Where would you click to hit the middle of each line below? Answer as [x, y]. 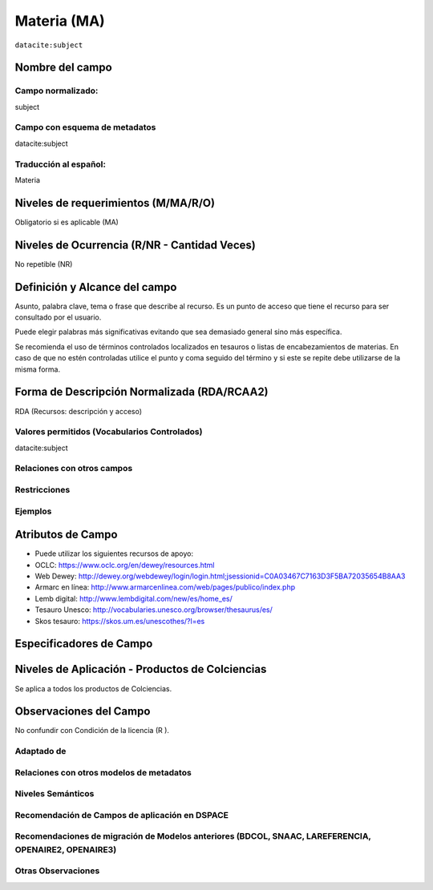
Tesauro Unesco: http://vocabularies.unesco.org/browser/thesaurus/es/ [154, 610]
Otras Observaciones [57, 871]
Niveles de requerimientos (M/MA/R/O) [115, 203]
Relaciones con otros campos [74, 469]
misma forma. [37, 369]
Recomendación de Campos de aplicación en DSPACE [121, 815]
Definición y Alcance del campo [96, 287]
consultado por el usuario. [58, 317]
